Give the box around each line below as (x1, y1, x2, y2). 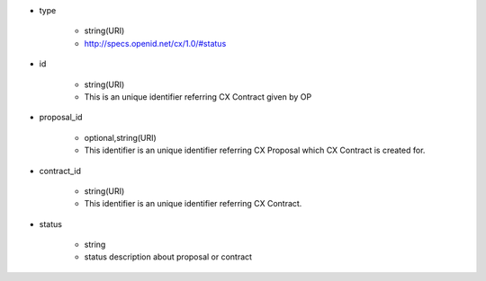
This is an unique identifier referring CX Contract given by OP (84, 91, 312, 102)
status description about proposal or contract (84, 251, 252, 262)
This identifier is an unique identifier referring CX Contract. (84, 198, 302, 209)
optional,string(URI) (84, 132, 157, 143)
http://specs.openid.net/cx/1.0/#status (84, 38, 227, 48)
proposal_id (39, 112, 83, 123)
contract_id (39, 165, 81, 176)
